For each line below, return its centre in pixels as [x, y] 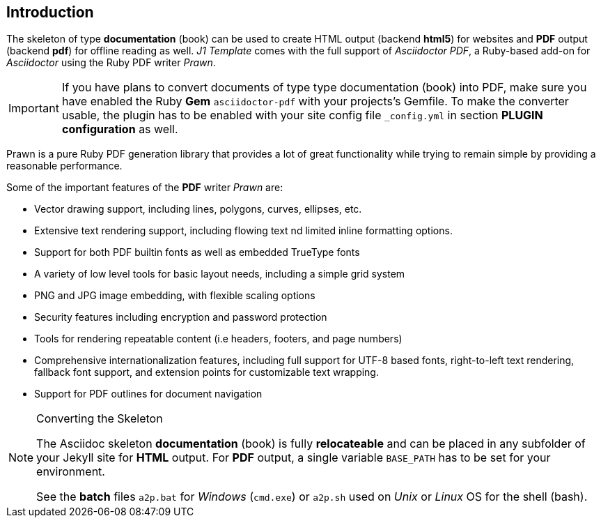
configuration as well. [120, 129]
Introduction [50, 12]
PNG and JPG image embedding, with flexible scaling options [175, 296]
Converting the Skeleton [100, 419]
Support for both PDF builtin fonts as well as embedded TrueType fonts [197, 252]
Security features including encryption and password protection [181, 317]
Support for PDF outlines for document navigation [148, 394]
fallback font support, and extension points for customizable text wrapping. [206, 372]
